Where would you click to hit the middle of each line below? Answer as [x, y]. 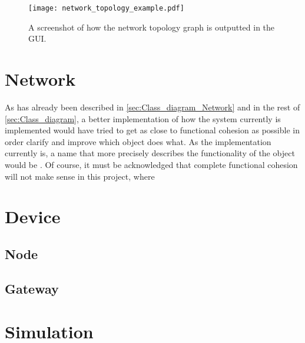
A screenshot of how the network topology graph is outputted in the [152, 27]
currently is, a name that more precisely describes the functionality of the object [150, 153]
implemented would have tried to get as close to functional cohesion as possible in [152, 130]
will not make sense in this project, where [80, 176]
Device [33, 216]
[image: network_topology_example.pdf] [106, 8]
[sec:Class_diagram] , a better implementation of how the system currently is [143, 118]
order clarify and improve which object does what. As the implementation [138, 141]
